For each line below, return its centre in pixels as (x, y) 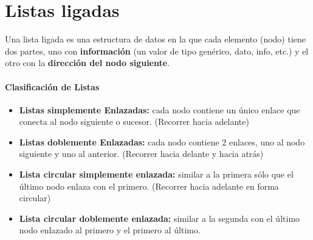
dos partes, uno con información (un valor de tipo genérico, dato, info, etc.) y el (157, 51)
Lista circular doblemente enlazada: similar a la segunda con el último (160, 218)
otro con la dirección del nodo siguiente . (88, 63)
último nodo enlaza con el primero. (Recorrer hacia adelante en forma (149, 186)
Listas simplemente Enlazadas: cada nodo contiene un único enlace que (160, 109)
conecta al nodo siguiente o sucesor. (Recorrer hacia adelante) (134, 122)
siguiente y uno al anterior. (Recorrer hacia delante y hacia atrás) (141, 154)
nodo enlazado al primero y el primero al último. (110, 230)
